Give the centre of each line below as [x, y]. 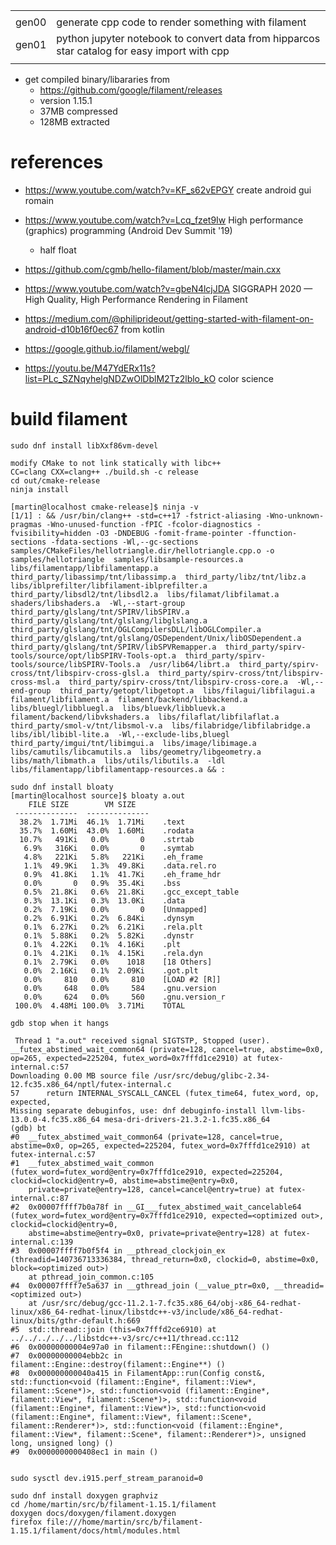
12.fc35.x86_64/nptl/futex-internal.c [91, 1084]
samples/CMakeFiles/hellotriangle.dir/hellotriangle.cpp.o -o [142, 550]
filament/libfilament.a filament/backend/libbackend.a [129, 699]
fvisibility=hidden [51, 533]
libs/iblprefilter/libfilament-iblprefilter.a [109, 585]
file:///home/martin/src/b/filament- [124, 1522]
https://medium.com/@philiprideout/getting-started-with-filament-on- [169, 318]
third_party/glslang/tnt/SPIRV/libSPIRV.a [100, 612]
